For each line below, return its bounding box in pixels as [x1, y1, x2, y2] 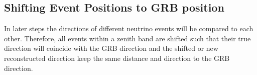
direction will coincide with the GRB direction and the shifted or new [4, 43, 218, 53]
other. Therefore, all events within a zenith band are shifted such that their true [4, 33, 251, 43]
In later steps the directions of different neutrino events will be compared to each [4, 23, 253, 34]
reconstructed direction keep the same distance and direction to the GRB [4, 52, 230, 63]
